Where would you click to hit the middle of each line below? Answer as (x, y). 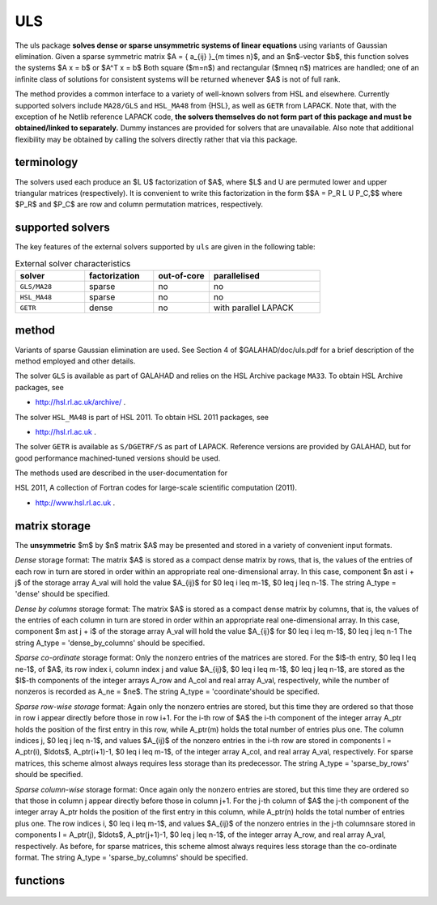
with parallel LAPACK (254, 308)
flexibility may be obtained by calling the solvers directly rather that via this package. (156, 139)
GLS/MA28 (36, 286)
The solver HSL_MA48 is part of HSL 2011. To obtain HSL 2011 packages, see (142, 417)
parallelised (237, 276)
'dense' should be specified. (62, 594)
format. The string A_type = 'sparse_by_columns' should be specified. (132, 857)
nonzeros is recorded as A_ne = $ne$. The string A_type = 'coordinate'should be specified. (167, 691)
